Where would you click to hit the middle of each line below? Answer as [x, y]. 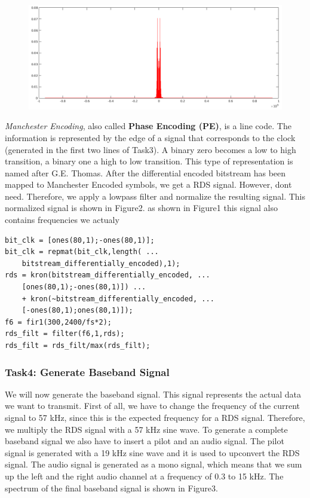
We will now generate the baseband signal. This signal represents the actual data [153, 394]
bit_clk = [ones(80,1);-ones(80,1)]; [80, 240]
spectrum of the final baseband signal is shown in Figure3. [111, 488]
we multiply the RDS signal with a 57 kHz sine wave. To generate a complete [146, 429]
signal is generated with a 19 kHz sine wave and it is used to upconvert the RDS [152, 452]
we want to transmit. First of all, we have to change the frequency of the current [153, 406]
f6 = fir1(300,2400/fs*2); [58, 322]
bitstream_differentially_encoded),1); [101, 263]
